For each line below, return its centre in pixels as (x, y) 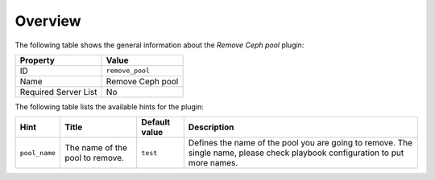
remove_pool (128, 71)
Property (37, 60)
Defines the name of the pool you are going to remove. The (300, 143)
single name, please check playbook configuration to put (296, 153)
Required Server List (58, 92)
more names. (213, 163)
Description (211, 127)
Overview (48, 21)
